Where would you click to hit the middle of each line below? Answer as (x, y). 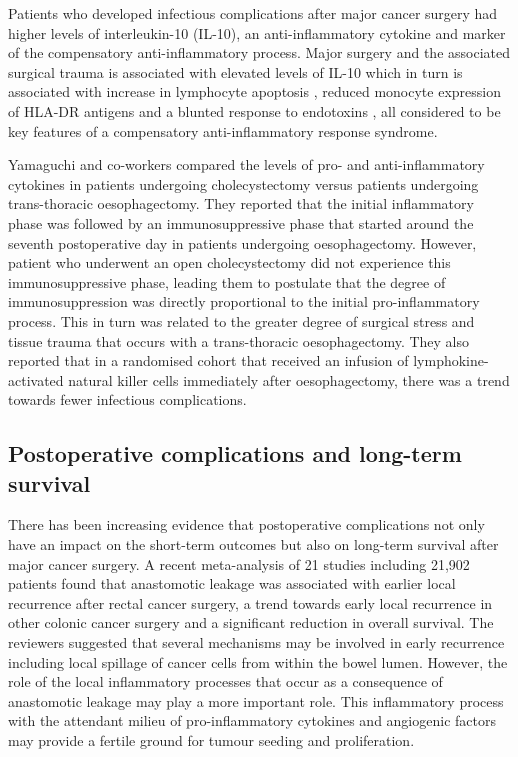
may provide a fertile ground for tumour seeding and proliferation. (211, 740)
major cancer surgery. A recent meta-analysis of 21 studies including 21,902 (239, 563)
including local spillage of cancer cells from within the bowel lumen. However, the (258, 661)
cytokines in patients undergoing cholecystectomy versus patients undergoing (243, 183)
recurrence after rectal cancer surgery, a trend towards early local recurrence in (250, 602)
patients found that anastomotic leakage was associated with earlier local (232, 583)
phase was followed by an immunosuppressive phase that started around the (241, 222)
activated (36, 379)
